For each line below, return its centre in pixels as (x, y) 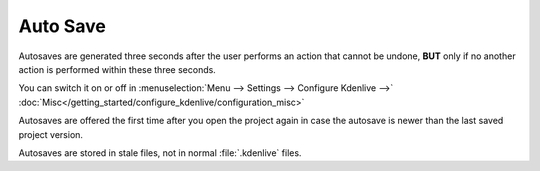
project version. (51, 134)
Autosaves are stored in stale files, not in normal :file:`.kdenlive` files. (160, 152)
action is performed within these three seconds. (117, 69)
